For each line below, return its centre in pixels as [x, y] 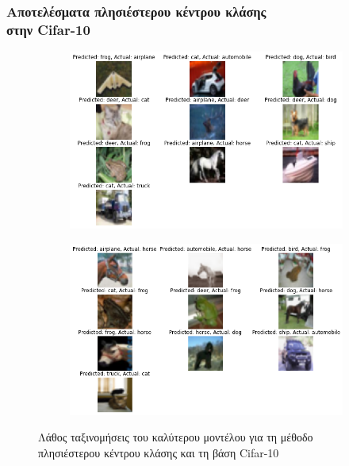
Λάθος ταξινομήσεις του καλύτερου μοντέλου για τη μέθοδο [176, 437]
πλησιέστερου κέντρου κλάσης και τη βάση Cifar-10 [159, 453]
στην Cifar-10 [48, 29]
